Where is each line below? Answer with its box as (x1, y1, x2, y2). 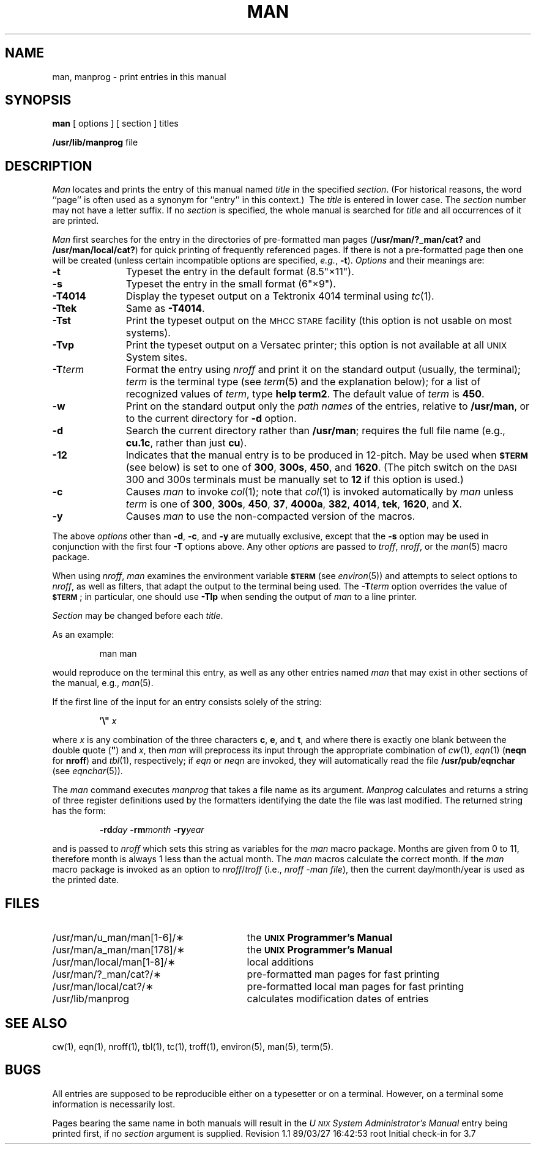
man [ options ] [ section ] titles (52, 118, 179, 129)
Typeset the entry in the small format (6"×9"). (125, 278, 336, 290)
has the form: (52, 805, 106, 816)
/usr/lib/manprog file (52, 137, 138, 148)
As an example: (52, 629, 114, 640)
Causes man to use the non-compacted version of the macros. (125, 510, 415, 523)
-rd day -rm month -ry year (99, 824, 204, 835)
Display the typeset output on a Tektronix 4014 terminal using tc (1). (125, 290, 434, 303)
